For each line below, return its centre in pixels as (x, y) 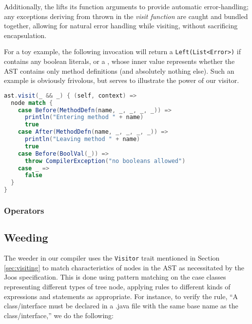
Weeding (26, 237)
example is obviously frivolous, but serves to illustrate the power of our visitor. (122, 80)
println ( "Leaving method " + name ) (82, 139)
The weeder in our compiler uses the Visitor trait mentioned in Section (112, 258)
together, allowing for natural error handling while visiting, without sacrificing (121, 26)
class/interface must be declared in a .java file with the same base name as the (121, 306)
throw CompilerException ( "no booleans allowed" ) (105, 161)
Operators (24, 210)
